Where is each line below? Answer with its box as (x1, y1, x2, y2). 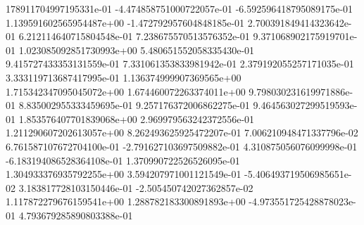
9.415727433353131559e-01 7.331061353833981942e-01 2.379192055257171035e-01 (6, 56, 354, 71)
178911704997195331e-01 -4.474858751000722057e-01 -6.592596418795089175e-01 (6, 1, 353, 15)
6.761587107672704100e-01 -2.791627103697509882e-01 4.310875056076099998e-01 (6, 139, 358, 153)
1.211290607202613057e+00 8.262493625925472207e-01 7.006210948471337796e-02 (6, 125, 358, 140)
